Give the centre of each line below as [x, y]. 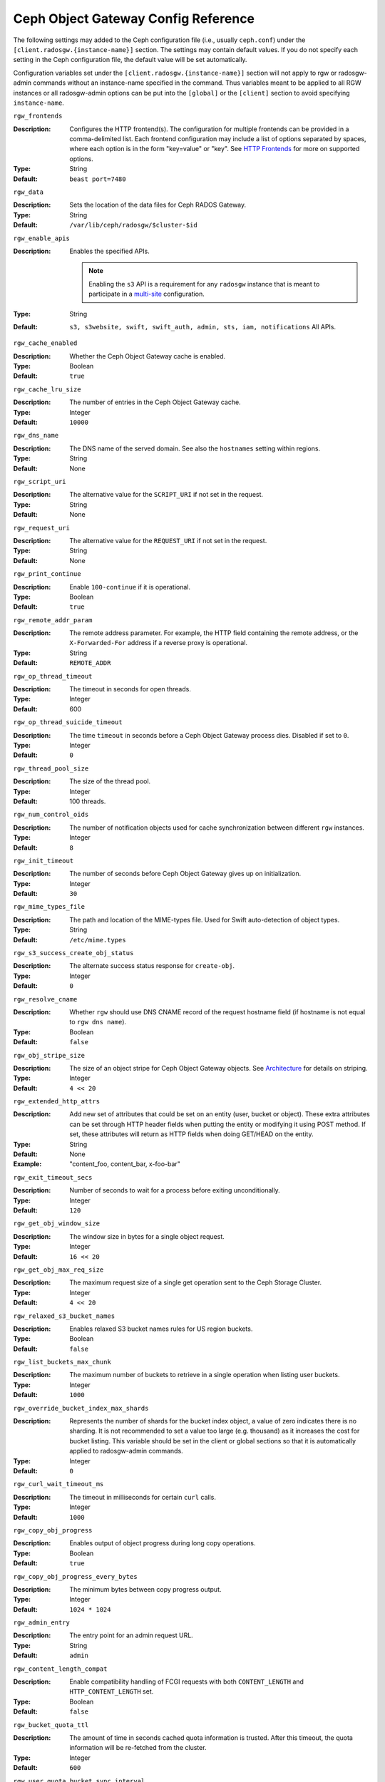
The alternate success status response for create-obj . [152, 966]
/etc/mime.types [98, 940]
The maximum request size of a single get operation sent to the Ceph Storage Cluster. [196, 1282]
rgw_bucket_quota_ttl [51, 1725]
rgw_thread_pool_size [51, 768]
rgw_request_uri [42, 528]
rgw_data [29, 192]
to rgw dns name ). [98, 1022]
